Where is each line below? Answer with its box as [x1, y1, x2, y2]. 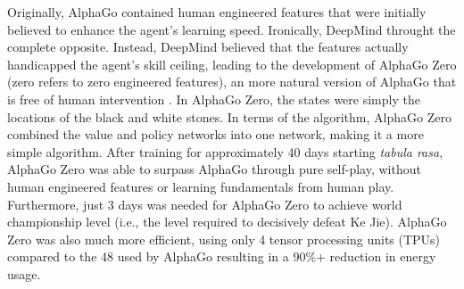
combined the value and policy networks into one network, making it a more [7, 125, 424, 144]
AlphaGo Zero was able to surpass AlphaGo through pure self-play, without [7, 160, 421, 178]
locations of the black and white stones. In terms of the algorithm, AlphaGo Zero [7, 107, 452, 126]
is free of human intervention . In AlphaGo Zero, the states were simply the [7, 89, 420, 108]
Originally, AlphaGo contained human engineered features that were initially [7, 3, 427, 21]
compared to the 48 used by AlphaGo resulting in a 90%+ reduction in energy [7, 247, 436, 266]
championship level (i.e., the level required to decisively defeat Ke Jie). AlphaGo [7, 212, 447, 231]
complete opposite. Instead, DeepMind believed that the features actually [7, 37, 409, 56]
